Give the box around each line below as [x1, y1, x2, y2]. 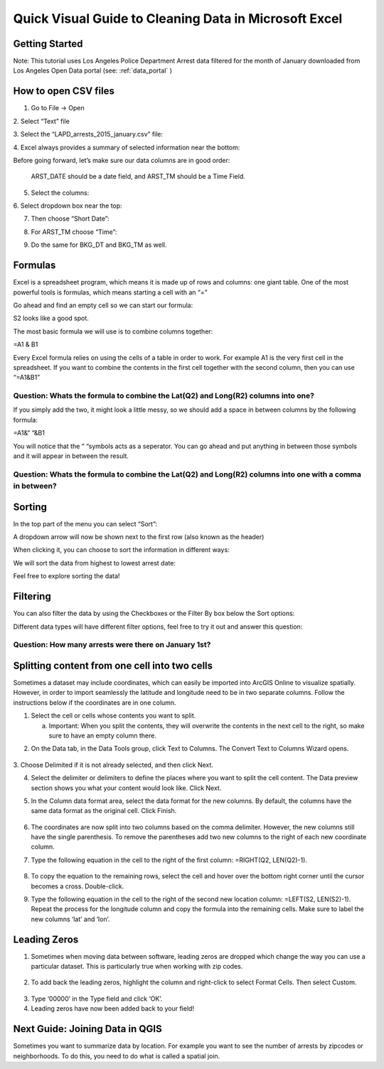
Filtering [13, 590, 51, 602]
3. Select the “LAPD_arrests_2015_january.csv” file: [13, 130, 164, 139]
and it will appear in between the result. [13, 452, 129, 460]
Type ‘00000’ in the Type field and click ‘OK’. [31, 994, 163, 1003]
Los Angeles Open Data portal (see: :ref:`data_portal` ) [13, 66, 173, 75]
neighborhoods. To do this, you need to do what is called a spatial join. [13, 1051, 220, 1060]
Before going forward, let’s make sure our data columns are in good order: [13, 156, 230, 164]
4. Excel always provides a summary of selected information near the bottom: [13, 143, 240, 151]
